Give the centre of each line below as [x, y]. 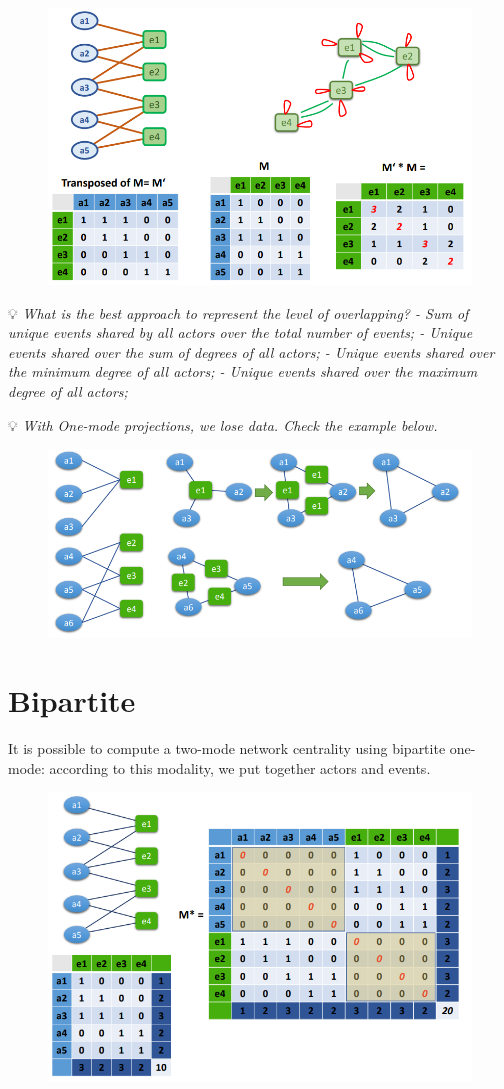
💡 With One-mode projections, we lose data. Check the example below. [223, 424]
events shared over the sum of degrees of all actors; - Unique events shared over [251, 351]
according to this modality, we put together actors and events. [240, 767]
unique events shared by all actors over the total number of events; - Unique [240, 332]
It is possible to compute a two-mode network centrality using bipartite [227, 748]
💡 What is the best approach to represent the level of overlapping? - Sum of [238, 312]
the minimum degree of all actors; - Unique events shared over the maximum [243, 371]
